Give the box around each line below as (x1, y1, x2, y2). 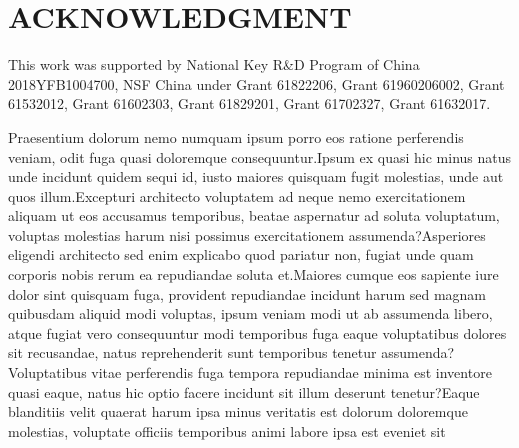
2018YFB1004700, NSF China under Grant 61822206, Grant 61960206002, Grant (8, 73, 505, 94)
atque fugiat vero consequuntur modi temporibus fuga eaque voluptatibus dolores (8, 322, 507, 343)
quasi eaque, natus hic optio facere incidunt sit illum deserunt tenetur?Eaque (8, 381, 480, 402)
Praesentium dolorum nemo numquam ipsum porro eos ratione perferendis (8, 126, 464, 147)
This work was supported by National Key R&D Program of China (8, 54, 420, 75)
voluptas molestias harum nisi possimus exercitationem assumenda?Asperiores (8, 224, 486, 245)
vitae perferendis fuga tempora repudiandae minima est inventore (91, 362, 492, 383)
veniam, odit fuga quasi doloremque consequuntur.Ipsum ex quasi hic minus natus (8, 146, 512, 167)
